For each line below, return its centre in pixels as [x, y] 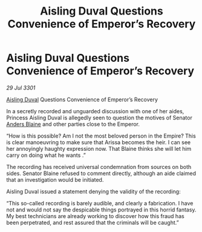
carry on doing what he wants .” [46, 155]
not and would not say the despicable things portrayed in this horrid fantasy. [101, 210]
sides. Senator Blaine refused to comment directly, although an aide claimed [101, 173]
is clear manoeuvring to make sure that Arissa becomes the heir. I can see [99, 142]
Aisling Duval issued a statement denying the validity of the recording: [93, 191]
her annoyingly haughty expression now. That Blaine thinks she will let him [99, 148]
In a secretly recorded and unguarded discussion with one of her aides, [95, 111]
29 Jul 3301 [21, 88]
